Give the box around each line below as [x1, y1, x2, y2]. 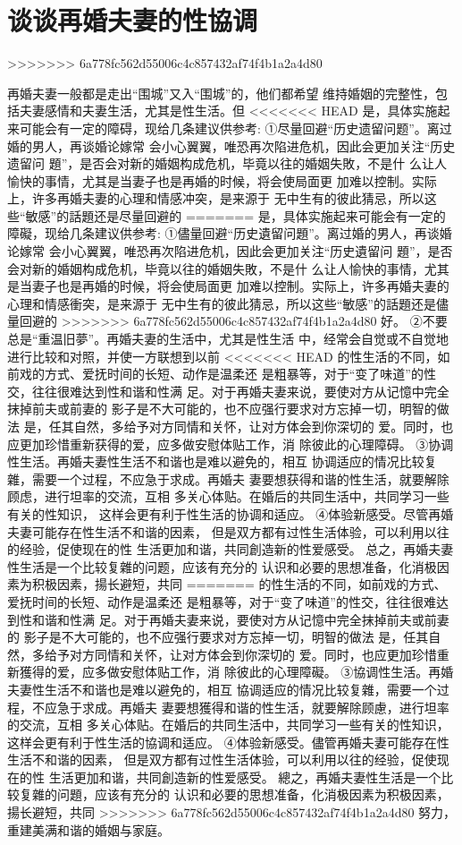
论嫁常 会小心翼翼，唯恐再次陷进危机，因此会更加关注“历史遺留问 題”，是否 [7, 242, 453, 260]
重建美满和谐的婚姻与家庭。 [7, 820, 170, 839]
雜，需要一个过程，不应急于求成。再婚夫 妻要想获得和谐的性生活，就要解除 [7, 469, 449, 488]
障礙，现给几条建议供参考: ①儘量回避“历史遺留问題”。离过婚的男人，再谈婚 [7, 224, 452, 243]
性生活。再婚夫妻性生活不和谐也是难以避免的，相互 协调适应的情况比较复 [7, 452, 437, 471]
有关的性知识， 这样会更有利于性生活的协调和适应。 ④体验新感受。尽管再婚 [7, 504, 454, 523]
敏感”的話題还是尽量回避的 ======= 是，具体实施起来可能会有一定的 [25, 206, 446, 225]
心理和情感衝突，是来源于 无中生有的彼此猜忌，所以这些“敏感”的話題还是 [7, 294, 436, 312]
